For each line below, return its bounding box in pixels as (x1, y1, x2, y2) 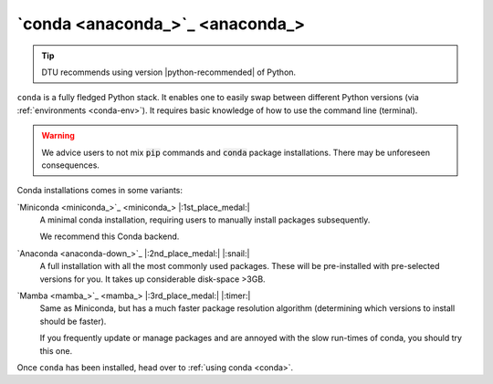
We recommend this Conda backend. (39, 231, 180, 242)
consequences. (41, 160, 100, 171)
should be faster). (39, 316, 107, 327)
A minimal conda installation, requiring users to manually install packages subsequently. (39, 214, 371, 225)
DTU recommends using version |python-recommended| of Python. (41, 67, 297, 78)
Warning (41, 130, 75, 141)
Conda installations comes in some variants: (16, 185, 183, 196)
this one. (39, 345, 73, 356)
